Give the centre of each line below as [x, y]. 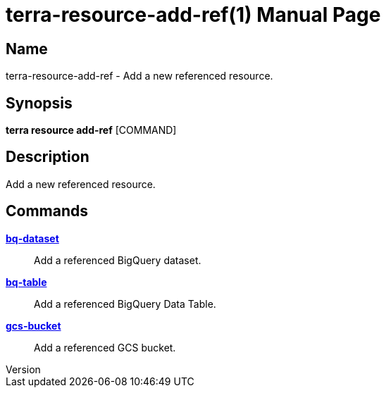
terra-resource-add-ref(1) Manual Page [193, 15]
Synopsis [39, 103]
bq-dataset [32, 238]
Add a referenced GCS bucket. [105, 347]
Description [48, 157]
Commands [47, 211]
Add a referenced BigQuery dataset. [118, 260]
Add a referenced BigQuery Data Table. [125, 304]
